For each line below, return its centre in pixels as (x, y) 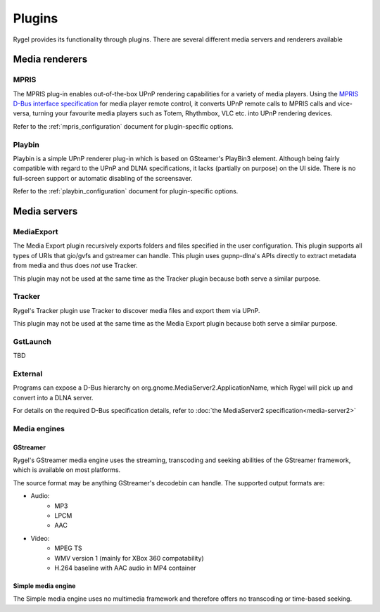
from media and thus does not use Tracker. (75, 266)
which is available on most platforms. (67, 470)
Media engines (39, 428)
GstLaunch (32, 341)
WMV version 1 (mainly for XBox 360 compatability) (129, 558)
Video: (40, 538)
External (28, 374)
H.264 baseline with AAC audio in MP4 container (125, 568)
